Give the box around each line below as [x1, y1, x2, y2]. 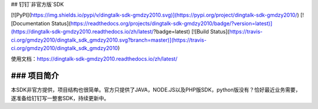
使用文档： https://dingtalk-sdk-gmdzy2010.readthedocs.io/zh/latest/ [11, 55, 178, 62]
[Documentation [11, 19, 50, 27]
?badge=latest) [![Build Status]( [153, 28, 230, 35]
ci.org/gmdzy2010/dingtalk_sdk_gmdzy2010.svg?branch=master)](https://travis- [11, 36, 207, 44]
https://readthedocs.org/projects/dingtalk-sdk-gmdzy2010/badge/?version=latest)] [70, 19, 273, 27]
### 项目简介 [11, 71, 59, 81]
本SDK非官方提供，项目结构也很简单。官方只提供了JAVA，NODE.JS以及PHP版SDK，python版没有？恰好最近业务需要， [11, 86, 301, 94]
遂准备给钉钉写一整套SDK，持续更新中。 [11, 94, 110, 101]
